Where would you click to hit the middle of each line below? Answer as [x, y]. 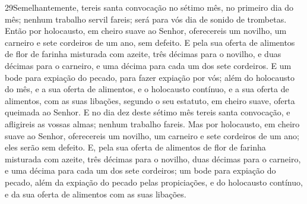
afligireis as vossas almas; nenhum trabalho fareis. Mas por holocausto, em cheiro [152, 123]
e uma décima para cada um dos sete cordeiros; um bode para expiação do [140, 170]
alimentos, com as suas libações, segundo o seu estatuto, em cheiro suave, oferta [150, 100]
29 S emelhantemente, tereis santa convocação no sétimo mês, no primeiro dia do [149, 7]
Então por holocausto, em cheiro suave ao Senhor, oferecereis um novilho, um [146, 31]
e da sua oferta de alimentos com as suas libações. [96, 194]
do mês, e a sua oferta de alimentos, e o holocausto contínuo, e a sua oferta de [147, 89]
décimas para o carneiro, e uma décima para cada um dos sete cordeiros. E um [148, 65]
